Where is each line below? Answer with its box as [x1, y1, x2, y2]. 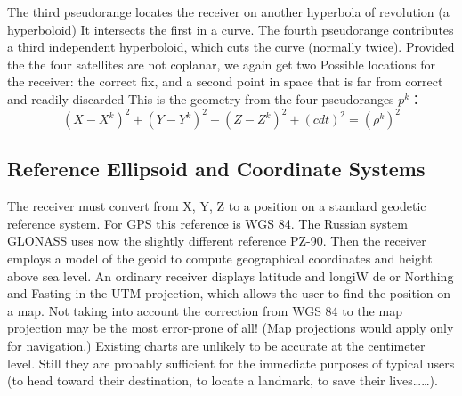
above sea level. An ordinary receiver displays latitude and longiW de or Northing [7, 266, 454, 285]
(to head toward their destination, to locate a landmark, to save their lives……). [7, 371, 438, 390]
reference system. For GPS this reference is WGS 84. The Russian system [7, 214, 408, 232]
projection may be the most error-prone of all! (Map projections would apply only [7, 319, 454, 337]
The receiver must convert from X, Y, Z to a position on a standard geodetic [7, 197, 426, 215]
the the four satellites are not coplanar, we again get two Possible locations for [7, 54, 435, 73]
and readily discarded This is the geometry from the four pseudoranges [7, 89, 394, 108]
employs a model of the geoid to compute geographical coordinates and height [7, 249, 433, 268]
